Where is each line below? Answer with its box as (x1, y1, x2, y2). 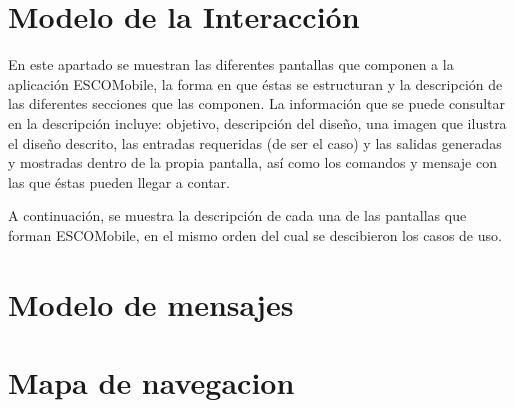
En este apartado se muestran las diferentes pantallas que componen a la (8, 54, 454, 75)
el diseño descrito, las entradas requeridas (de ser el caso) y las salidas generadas (8, 132, 502, 153)
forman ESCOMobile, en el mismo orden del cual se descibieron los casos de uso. (8, 224, 502, 245)
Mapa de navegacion (8, 362, 295, 403)
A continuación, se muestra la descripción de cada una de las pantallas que (8, 205, 467, 226)
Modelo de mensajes (8, 283, 294, 324)
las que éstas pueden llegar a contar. (8, 171, 230, 192)
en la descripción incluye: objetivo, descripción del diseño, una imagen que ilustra (8, 112, 507, 133)
